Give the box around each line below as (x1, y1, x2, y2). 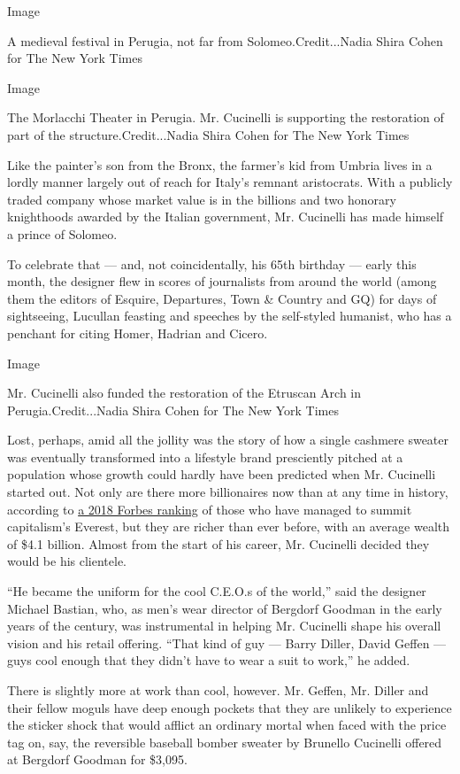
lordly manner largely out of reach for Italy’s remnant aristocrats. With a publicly (7, 173, 453, 191)
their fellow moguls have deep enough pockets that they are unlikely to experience (7, 698, 452, 716)
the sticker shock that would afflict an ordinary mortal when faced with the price (7, 716, 447, 734)
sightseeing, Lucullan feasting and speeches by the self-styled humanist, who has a (7, 306, 452, 325)
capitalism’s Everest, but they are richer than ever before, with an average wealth (7, 517, 450, 536)
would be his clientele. (7, 552, 127, 570)
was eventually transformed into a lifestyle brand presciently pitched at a (7, 447, 403, 466)
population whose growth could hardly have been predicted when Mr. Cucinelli (7, 465, 436, 484)
